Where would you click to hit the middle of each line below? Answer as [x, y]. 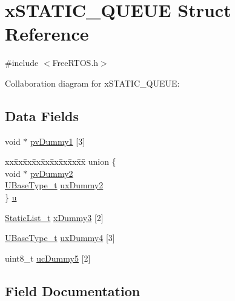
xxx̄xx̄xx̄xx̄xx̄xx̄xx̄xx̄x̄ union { [61, 161]
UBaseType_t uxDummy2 [54, 185]
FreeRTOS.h [75, 63]
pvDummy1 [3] [58, 141]
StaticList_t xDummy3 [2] [54, 217]
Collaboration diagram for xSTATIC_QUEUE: [92, 83]
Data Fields [42, 115]
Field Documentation [73, 290]
